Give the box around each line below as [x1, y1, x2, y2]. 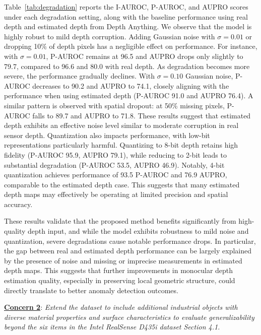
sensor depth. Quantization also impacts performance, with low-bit [4, 129, 210, 140]
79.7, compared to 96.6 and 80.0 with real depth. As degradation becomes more [4, 60, 250, 71]
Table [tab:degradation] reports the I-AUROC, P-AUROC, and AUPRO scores [4, 2, 248, 12]
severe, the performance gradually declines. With [4, 71, 155, 81]
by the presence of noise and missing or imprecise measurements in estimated [4, 255, 242, 265]
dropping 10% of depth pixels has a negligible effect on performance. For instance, [4, 41, 257, 51]
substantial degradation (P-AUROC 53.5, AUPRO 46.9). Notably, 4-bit [4, 159, 225, 170]
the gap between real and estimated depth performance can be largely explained [4, 245, 252, 256]
